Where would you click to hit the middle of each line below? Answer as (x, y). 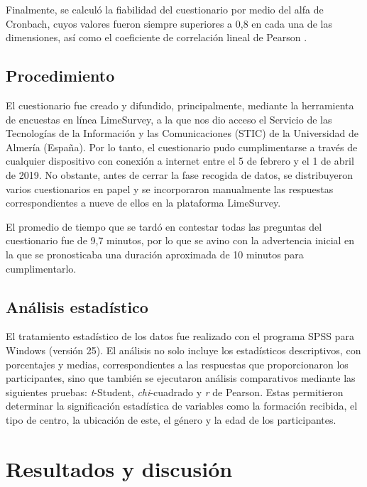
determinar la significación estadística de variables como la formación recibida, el (182, 406)
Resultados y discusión (119, 468)
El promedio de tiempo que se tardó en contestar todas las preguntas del (164, 226)
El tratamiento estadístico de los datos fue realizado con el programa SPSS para (180, 336)
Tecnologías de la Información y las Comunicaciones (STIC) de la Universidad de (182, 133)
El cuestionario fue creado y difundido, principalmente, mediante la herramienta (180, 105)
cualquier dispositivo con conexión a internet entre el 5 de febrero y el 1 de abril (180, 161)
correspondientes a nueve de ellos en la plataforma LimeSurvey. (143, 203)
